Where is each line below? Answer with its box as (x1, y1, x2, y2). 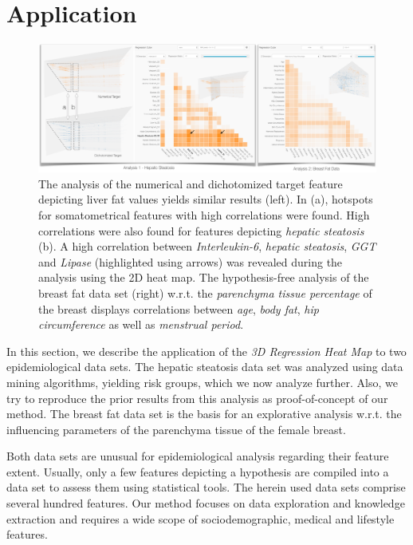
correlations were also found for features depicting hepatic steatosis (38, 222, 364, 239)
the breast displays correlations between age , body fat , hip (38, 300, 319, 317)
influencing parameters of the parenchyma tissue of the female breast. (6, 421, 346, 437)
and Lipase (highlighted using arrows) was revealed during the (38, 253, 343, 270)
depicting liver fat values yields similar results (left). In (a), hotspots (38, 191, 373, 207)
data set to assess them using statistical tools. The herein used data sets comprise (6, 479, 406, 496)
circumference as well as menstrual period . (38, 316, 244, 333)
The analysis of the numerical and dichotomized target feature (38, 175, 343, 192)
